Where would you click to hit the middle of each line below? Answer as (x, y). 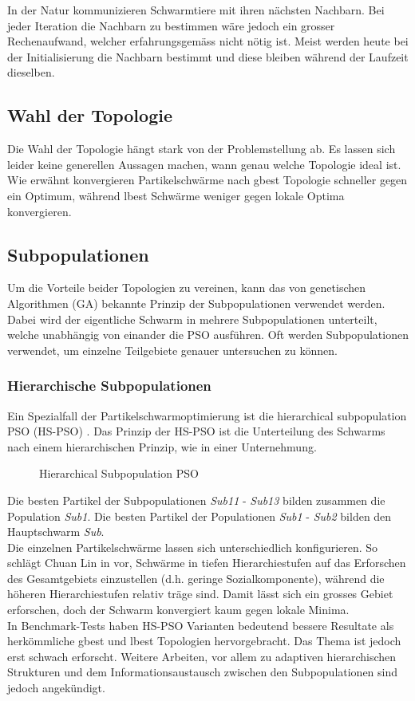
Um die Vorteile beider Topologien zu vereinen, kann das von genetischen (187, 287)
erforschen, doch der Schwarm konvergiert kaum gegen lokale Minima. (178, 610)
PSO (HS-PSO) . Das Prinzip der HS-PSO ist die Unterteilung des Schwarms (196, 431)
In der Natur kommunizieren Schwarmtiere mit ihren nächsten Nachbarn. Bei (196, 10)
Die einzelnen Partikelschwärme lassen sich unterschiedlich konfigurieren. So (193, 547)
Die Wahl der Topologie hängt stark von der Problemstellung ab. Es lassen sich (202, 149)
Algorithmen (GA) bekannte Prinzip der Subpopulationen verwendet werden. (196, 303)
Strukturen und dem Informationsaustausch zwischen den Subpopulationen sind (203, 672)
